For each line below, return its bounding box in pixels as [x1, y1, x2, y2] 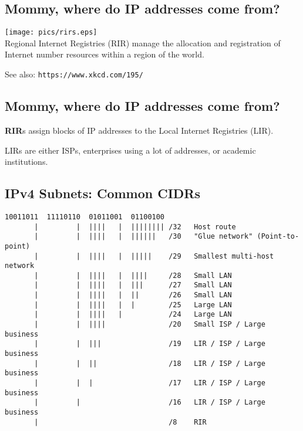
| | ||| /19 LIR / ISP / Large [34, 340, 265, 348]
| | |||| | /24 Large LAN [34, 310, 232, 319]
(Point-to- [257, 232, 299, 241]
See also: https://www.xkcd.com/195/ [5, 68, 143, 80]
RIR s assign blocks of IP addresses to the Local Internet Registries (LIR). [5, 124, 274, 136]
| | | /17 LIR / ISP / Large [34, 379, 265, 388]
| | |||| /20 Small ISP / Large [34, 320, 265, 329]
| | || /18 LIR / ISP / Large [34, 359, 265, 368]
